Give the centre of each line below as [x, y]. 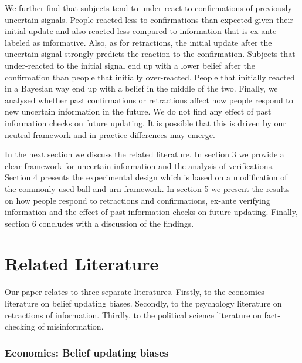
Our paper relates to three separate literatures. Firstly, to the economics [135, 292]
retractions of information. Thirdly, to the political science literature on [133, 315]
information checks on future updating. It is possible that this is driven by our [145, 122]
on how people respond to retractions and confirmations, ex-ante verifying [138, 200]
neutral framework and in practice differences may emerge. [110, 134]
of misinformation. [71, 326]
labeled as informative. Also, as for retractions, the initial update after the [138, 42]
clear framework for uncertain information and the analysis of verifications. [140, 165]
